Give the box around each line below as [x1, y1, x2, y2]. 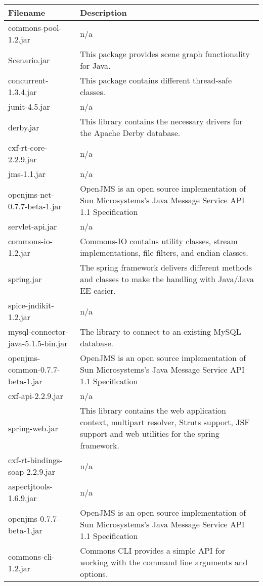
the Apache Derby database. [80, 127, 181, 139]
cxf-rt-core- [8, 142, 48, 153]
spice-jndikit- [8, 299, 54, 311]
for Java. [80, 60, 111, 71]
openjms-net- [8, 188, 54, 200]
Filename [8, 7, 46, 18]
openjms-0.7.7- [8, 512, 60, 524]
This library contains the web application [80, 404, 226, 416]
